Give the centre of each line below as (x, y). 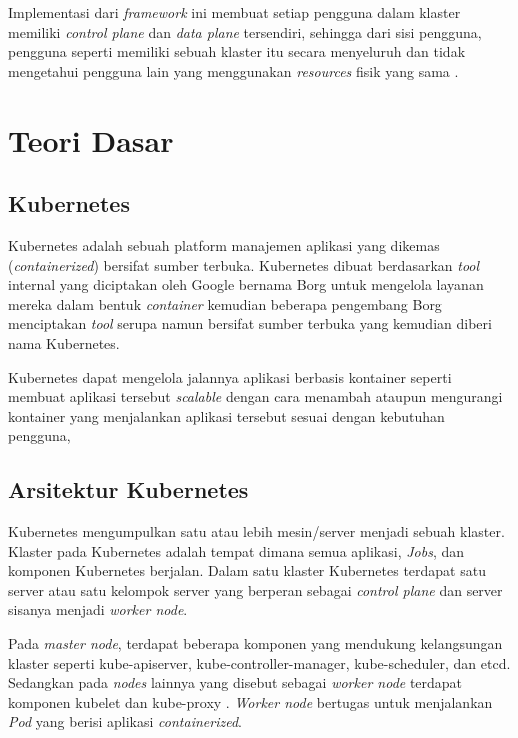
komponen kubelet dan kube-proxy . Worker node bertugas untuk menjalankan (250, 701)
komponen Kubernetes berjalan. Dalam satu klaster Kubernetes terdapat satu (247, 570)
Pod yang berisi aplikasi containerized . (125, 721)
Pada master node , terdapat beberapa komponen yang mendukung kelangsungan (255, 643)
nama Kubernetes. (64, 342)
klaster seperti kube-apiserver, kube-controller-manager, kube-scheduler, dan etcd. (259, 662)
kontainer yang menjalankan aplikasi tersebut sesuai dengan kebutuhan (226, 415)
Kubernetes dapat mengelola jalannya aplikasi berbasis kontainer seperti (230, 376)
